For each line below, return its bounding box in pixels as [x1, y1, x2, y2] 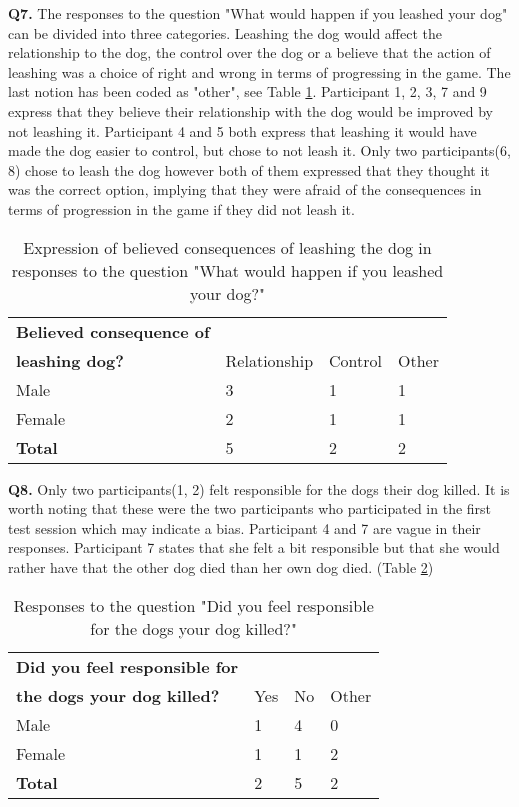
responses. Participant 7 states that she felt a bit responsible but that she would [8, 537, 500, 558]
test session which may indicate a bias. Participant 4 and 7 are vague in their [8, 517, 481, 538]
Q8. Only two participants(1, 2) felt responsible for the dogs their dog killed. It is [8, 478, 510, 499]
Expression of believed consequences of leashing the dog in [23, 235, 432, 259]
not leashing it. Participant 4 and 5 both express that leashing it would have [8, 120, 477, 141]
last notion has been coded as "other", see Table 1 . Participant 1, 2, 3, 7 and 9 [8, 81, 487, 102]
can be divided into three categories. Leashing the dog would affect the [8, 22, 443, 43]
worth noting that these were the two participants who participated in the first [8, 498, 492, 519]
